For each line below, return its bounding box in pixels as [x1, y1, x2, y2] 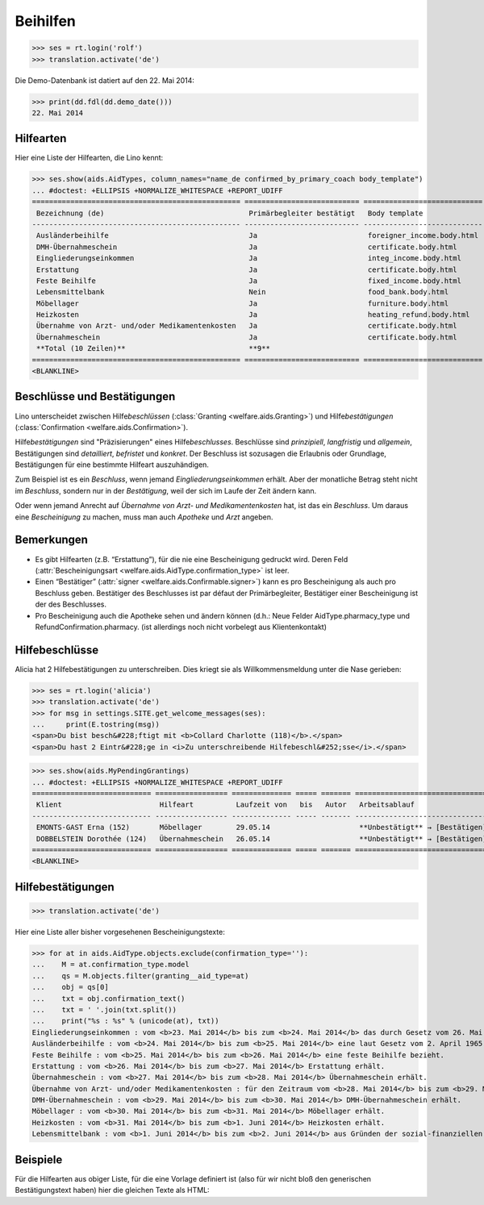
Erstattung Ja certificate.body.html [36, 265, 457, 274]
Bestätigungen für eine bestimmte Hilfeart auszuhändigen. [15, 460, 210, 469]
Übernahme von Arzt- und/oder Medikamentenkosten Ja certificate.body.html [36, 321, 457, 331]
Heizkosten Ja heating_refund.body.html [36, 311, 470, 319]
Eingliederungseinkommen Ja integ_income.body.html [36, 254, 461, 263]
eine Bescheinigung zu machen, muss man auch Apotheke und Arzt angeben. [15, 512, 273, 522]
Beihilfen [15, 12, 77, 30]
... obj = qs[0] [31, 982, 109, 992]
